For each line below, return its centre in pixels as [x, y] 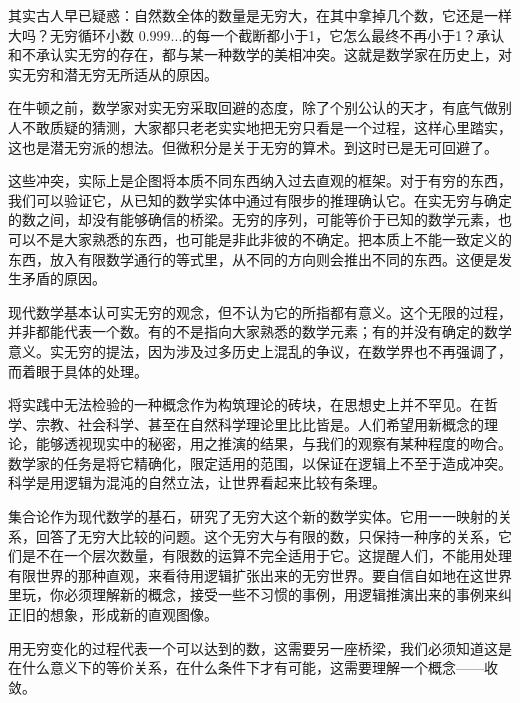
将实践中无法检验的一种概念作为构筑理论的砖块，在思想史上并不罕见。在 [246, 404]
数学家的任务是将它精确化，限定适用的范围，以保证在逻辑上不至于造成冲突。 [260, 462]
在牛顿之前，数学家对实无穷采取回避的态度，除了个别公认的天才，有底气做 [253, 107]
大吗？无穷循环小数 [71, 34]
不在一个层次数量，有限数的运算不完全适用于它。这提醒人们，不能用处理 [273, 555]
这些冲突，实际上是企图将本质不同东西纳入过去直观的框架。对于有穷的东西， [260, 180]
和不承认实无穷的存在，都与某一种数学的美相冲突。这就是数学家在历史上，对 [260, 54]
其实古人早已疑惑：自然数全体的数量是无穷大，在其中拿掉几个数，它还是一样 [260, 15]
